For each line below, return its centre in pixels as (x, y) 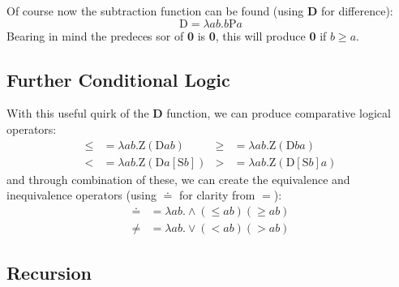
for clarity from (217, 195)
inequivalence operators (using (82, 195)
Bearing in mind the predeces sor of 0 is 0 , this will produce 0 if (167, 35)
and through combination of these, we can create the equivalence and (178, 179)
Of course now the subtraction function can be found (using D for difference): (200, 11)
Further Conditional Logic (118, 79)
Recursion (49, 273)
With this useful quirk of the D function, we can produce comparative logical (199, 113)
